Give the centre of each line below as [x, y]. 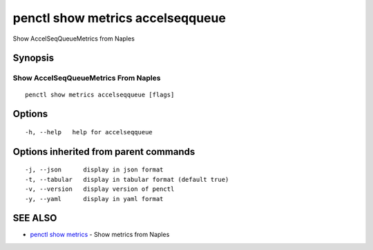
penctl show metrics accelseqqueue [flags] [100, 94]
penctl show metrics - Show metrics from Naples [100, 235]
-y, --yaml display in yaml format [94, 199]
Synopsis [34, 58]
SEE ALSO [35, 218]
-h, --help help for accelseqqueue [89, 132]
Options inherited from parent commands [104, 152]
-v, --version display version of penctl [100, 189]
